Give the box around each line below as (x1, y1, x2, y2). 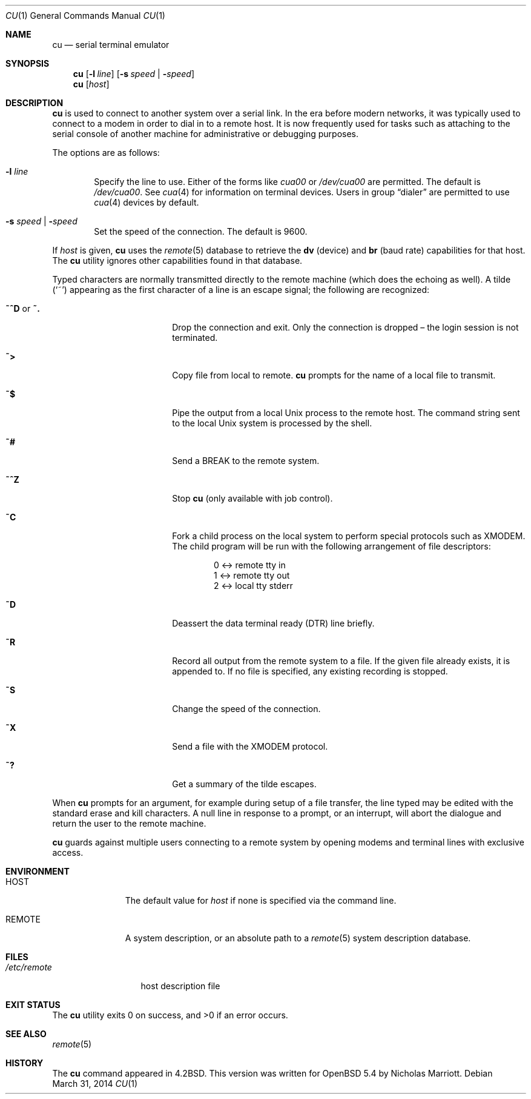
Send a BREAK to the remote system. (172, 455, 320, 466)
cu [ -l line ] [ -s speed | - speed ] (73, 69, 195, 79)
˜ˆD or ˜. (5, 303, 40, 314)
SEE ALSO (5, 1029, 47, 1039)
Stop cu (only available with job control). (172, 493, 333, 503)
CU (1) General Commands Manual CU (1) (5, 10, 165, 21)
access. (52, 847, 84, 858)
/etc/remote (5, 962, 52, 972)
